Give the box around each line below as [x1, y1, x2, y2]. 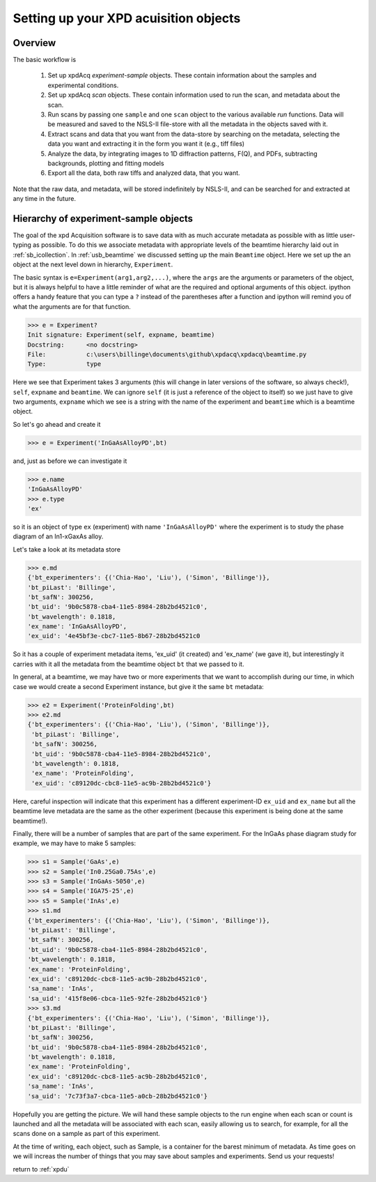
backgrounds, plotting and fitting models [47, 159, 164, 167]
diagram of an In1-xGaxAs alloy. [13, 532, 104, 540]
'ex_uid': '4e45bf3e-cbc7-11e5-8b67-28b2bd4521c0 [27, 632, 201, 640]
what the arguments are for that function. [13, 302, 132, 310]
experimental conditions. [47, 81, 119, 89]
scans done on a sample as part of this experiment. [13, 1130, 160, 1138]
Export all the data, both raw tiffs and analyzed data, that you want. [47, 169, 240, 177]
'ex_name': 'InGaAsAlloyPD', [27, 623, 127, 630]
